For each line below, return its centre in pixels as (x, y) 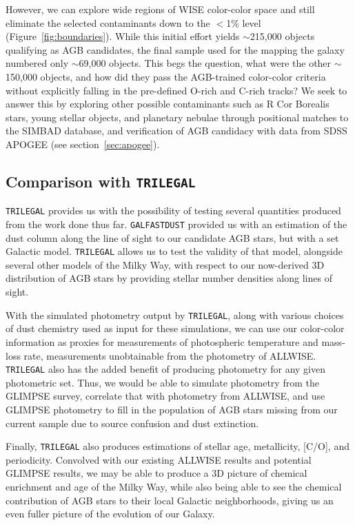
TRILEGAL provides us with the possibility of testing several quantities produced (173, 210)
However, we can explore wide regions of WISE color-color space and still (160, 9)
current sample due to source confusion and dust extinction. (132, 423)
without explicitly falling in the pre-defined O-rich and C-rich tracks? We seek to (176, 90)
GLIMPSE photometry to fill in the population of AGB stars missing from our (172, 409)
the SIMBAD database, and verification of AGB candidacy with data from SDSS (176, 131)
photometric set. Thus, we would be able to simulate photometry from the (162, 382)
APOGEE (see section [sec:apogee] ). (83, 144)
